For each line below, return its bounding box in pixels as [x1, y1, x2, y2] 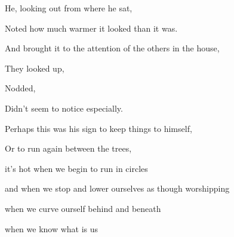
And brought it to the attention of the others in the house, [5, 42, 220, 54]
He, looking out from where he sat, [5, 2, 133, 14]
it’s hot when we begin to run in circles [5, 162, 148, 174]
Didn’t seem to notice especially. [5, 101, 123, 114]
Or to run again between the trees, [5, 142, 132, 155]
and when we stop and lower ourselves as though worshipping [5, 182, 230, 195]
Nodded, [5, 82, 36, 94]
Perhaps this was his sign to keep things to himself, [5, 122, 192, 134]
